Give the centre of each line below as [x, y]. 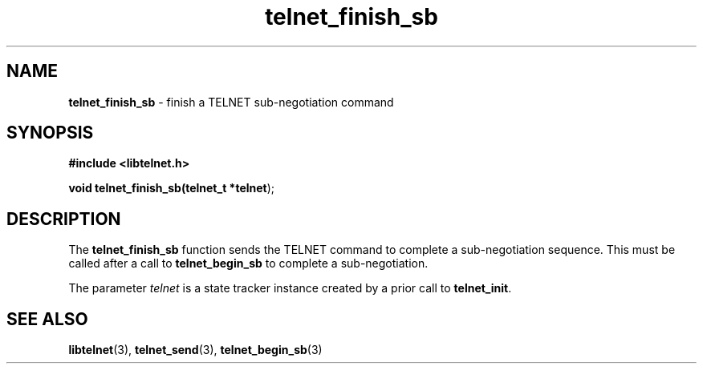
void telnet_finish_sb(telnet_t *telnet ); [172, 188]
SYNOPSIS [50, 133]
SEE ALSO [47, 319]
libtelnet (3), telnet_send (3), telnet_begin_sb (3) [195, 350]
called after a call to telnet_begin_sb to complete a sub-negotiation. [248, 263]
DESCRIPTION [64, 219]
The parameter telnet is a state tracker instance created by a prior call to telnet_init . [290, 288]
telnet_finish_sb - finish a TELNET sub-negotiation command [231, 102]
